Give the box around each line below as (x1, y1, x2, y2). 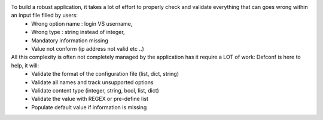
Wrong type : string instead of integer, (31, 29, 125, 36)
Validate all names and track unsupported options (31, 78, 154, 86)
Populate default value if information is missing (31, 103, 147, 110)
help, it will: (11, 61, 39, 69)
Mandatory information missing (31, 36, 109, 44)
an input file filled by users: (11, 12, 78, 19)
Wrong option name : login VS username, (31, 20, 133, 27)
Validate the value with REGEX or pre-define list (31, 96, 149, 103)
